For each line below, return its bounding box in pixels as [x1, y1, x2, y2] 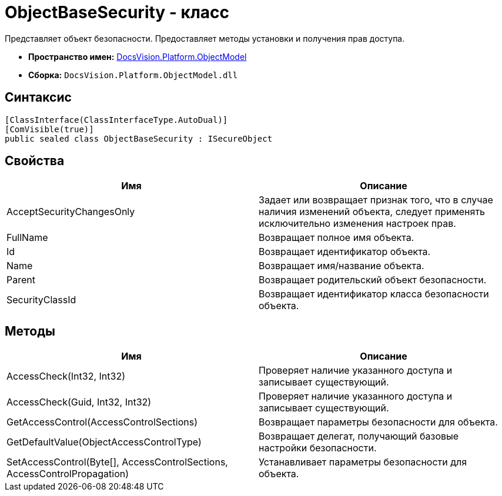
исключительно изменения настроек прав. [259, 217, 456, 230]
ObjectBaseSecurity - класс [5, 2, 229, 22]
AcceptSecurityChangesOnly [6, 206, 135, 218]
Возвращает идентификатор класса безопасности [259, 288, 489, 300]
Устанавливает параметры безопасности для [259, 456, 467, 468]
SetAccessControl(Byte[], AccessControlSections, [6, 456, 228, 468]
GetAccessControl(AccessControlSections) [6, 416, 198, 428]
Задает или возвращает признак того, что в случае [259, 194, 493, 206]
